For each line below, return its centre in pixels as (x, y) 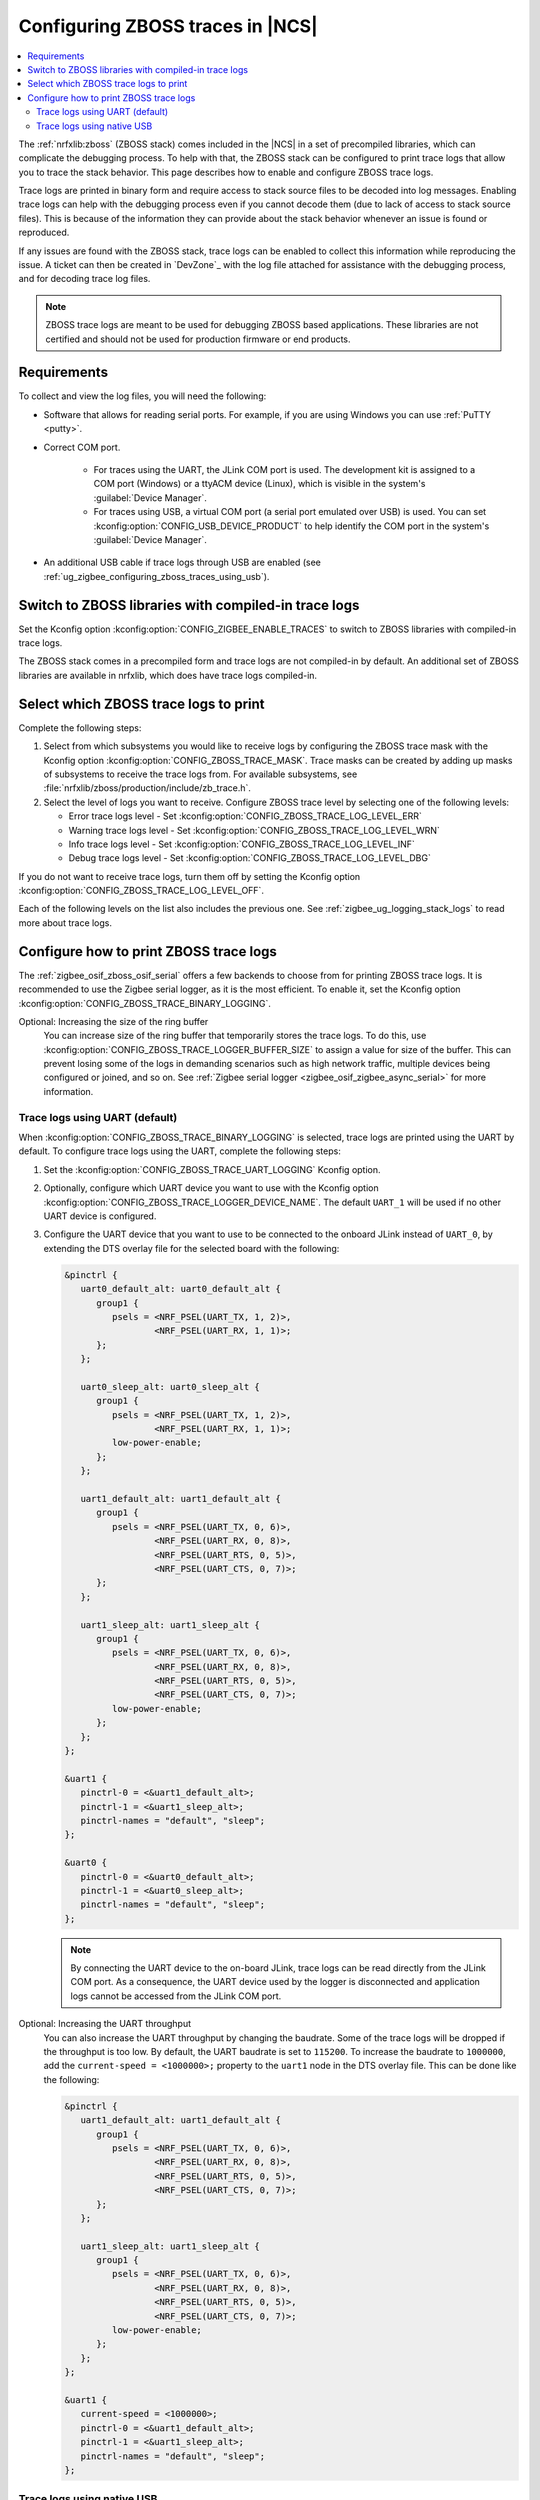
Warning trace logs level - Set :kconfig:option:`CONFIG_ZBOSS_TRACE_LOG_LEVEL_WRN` (254, 830)
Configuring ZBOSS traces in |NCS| (168, 26)
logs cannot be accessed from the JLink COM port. (176, 1996)
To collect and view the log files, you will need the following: (142, 396)
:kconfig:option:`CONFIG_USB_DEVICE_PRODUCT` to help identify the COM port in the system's (291, 526)
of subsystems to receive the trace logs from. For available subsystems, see (200, 774)
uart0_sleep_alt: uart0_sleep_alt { (170, 1386)
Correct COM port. (82, 447)
